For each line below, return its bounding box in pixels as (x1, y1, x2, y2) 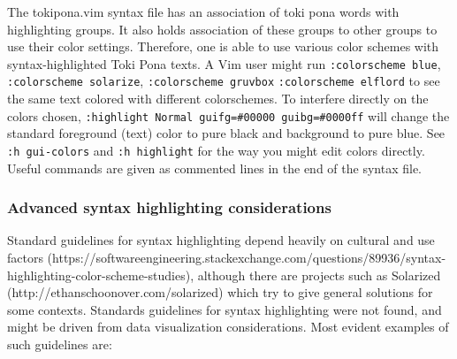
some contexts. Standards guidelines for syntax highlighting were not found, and (7, 300, 442, 318)
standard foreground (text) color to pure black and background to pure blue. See (7, 124, 446, 142)
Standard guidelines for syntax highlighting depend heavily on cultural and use (7, 231, 435, 249)
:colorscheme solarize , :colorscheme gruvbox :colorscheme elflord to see (7, 72, 440, 90)
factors (7, 248, 43, 266)
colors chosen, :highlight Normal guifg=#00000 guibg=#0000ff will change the (7, 106, 450, 125)
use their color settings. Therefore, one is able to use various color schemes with (7, 37, 439, 56)
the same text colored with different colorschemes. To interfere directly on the (7, 89, 429, 108)
